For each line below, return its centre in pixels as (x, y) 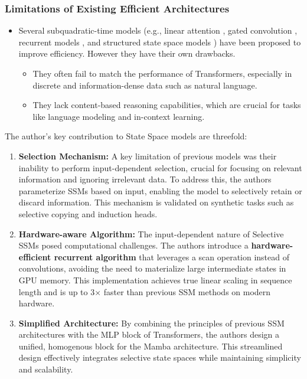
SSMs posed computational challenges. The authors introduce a (133, 245)
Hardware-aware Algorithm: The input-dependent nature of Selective (151, 233)
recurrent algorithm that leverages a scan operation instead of (172, 257)
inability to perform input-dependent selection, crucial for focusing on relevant (160, 167)
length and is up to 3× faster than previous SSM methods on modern (145, 291)
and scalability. (46, 369)
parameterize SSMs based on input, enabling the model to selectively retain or (160, 190)
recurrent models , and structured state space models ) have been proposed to (160, 42)
